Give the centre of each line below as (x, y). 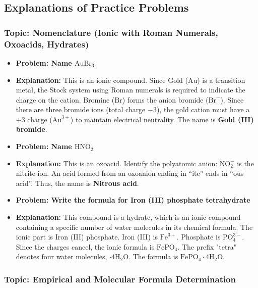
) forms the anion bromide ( (165, 99)
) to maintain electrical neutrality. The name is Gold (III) (162, 119)
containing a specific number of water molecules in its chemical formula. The (134, 227)
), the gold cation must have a (203, 109)
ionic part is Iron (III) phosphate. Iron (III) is (87, 237)
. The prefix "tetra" (207, 246)
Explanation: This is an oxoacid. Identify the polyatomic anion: (117, 163)
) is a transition (221, 80)
